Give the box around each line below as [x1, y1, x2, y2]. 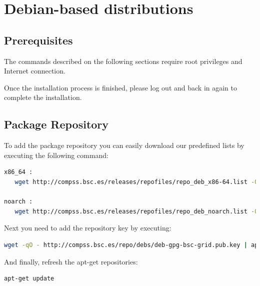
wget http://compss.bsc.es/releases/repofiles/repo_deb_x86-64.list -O [14, 178, 258, 185]
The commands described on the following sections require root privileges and [4, 55, 242, 66]
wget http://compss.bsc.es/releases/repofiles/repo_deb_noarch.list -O [14, 207, 258, 215]
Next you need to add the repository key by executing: [4, 222, 171, 233]
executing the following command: [4, 149, 108, 160]
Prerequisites [4, 32, 73, 47]
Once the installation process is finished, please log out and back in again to [4, 82, 237, 92]
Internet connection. [4, 65, 65, 76]
